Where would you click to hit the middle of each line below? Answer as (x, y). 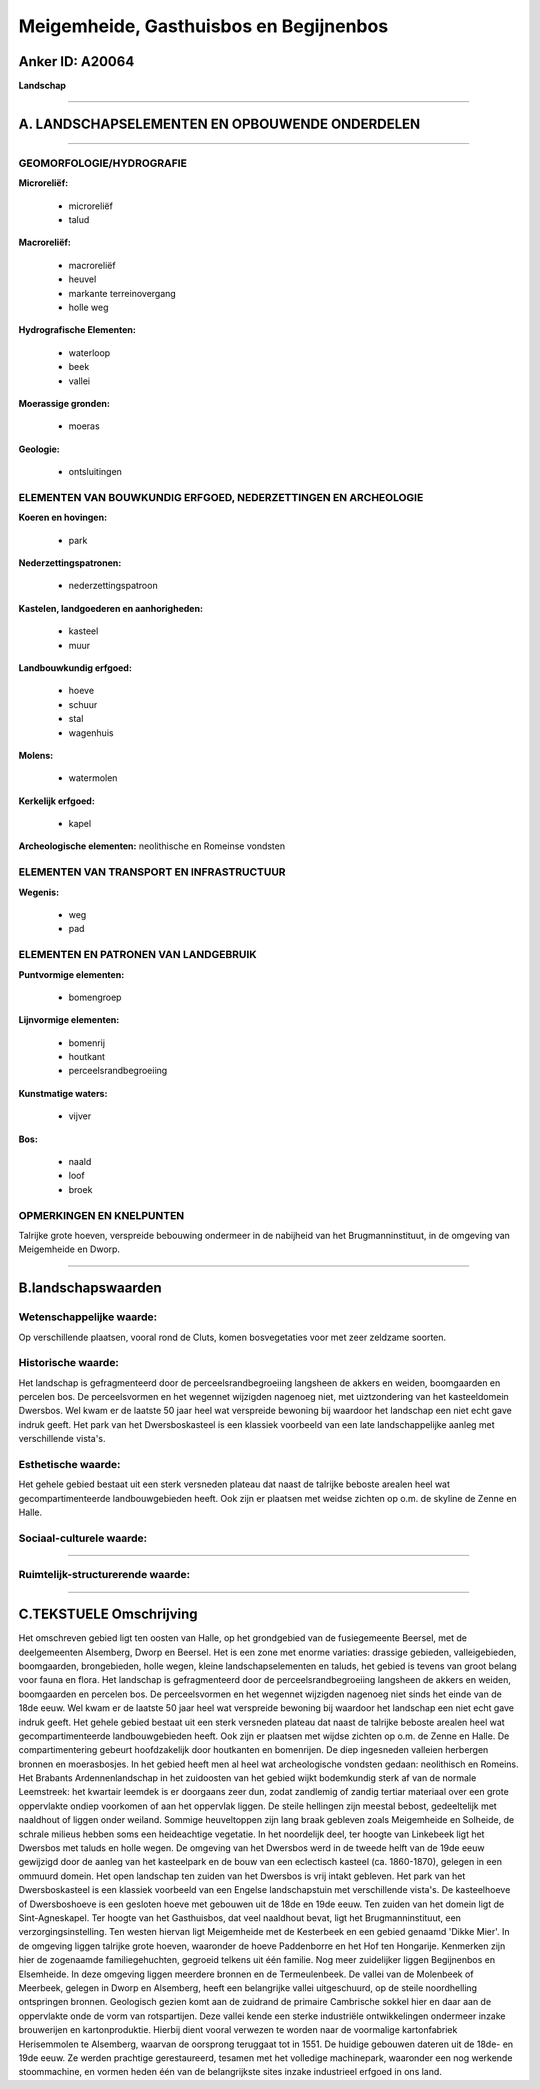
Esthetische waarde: (69, 1464)
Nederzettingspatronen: (70, 563)
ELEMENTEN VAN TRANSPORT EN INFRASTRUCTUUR (152, 872)
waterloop (89, 352)
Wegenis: (39, 892)
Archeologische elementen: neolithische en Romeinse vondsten (151, 846)
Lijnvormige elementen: (69, 1020)
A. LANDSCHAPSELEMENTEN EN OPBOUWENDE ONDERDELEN (219, 123)
